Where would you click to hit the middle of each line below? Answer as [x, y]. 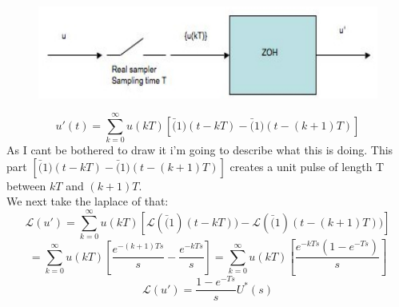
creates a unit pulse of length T [307, 166]
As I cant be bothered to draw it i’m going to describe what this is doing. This [200, 150]
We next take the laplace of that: [88, 201]
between [26, 185]
